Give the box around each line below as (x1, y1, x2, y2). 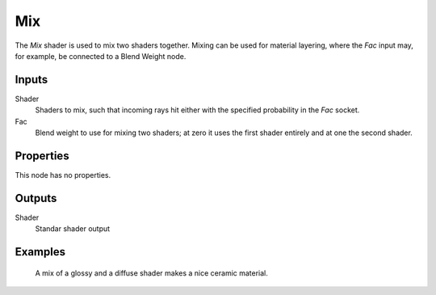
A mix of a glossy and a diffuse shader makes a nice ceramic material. (35, 268, 268, 278)
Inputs (15, 73, 48, 86)
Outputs (15, 191, 57, 205)
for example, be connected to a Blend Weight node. (15, 51, 187, 61)
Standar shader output (35, 224, 111, 234)
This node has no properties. (15, 170, 111, 179)
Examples (15, 245, 66, 259)
